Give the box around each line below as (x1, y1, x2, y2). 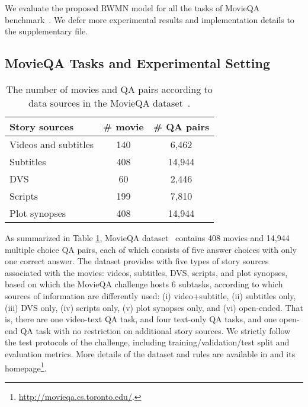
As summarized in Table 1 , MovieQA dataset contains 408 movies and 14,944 (5, 231, 290, 243)
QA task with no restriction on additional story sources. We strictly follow (20, 324, 291, 337)
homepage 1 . (5, 360, 47, 374)
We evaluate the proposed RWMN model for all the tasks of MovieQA (5, 2, 260, 14)
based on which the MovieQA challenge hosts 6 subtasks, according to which (5, 278, 283, 290)
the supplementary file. (5, 25, 88, 37)
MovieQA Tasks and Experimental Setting (5, 54, 270, 72)
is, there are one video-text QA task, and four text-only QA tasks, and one (5, 313, 277, 325)
